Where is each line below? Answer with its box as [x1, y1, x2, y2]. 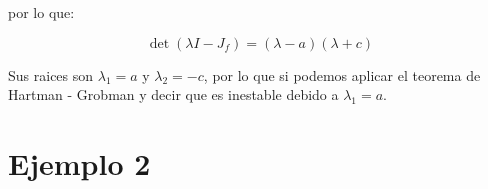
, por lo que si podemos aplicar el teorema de [203, 64, 481, 85]
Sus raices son [8, 64, 94, 85]
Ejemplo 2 [8, 142, 151, 183]
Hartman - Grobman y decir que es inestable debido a [8, 84, 339, 105]
